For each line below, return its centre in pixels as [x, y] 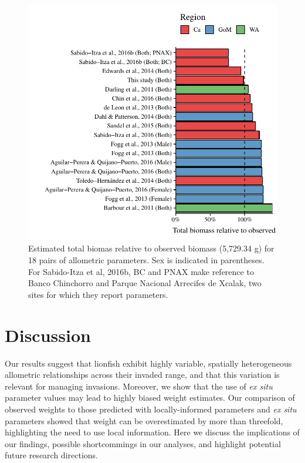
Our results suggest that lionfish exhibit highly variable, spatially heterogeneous [148, 363]
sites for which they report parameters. [98, 294]
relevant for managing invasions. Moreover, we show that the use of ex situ [139, 386]
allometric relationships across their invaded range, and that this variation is [142, 375]
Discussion [48, 335]
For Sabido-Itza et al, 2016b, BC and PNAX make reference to [141, 271]
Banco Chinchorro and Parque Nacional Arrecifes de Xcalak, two [145, 283]
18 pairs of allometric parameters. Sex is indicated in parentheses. [146, 260]
